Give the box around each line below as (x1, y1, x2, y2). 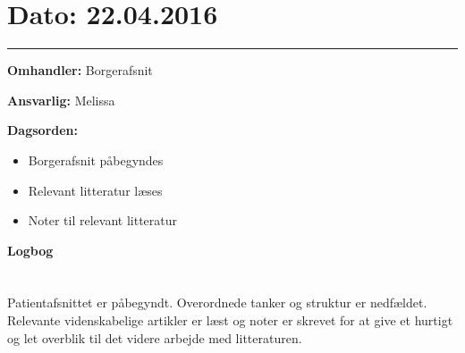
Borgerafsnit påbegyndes (28, 150, 164, 169)
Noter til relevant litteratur (28, 211, 178, 230)
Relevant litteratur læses (28, 181, 163, 199)
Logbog (7, 240, 54, 259)
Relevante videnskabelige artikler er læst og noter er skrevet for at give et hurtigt (7, 311, 453, 330)
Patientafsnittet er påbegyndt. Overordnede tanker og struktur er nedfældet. (7, 293, 427, 312)
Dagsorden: (7, 121, 79, 139)
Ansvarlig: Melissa (7, 90, 115, 109)
